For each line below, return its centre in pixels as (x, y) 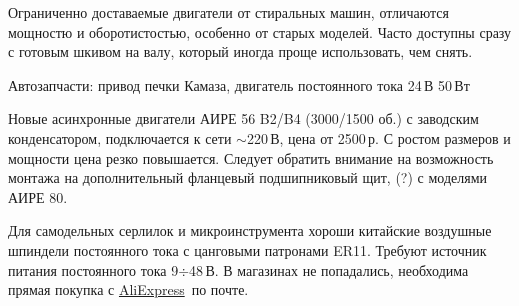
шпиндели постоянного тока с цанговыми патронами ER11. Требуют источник (247, 249)
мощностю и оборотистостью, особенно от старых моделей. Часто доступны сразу (260, 31)
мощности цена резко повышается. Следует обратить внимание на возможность (251, 157)
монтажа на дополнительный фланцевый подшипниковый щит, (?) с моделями (247, 177)
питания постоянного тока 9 (93, 269)
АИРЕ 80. (38, 196)
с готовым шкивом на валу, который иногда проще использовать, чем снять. (240, 51)
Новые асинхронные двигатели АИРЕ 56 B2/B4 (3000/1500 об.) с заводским (243, 118)
